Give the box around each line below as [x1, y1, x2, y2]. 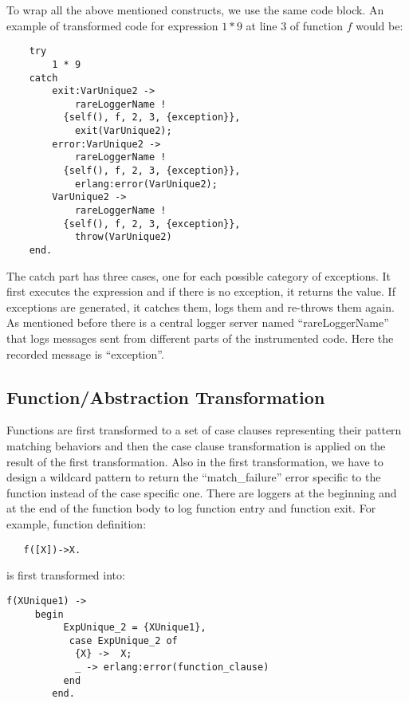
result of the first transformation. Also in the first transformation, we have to [6, 453, 383, 469]
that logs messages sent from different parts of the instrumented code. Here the [6, 330, 394, 347]
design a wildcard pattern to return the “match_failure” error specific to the [6, 469, 381, 485]
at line [246, 17, 277, 33]
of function [289, 17, 343, 33]
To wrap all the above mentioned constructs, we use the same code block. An [6, 2, 384, 18]
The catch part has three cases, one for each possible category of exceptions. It [6, 267, 391, 284]
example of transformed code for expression [6, 17, 218, 33]
